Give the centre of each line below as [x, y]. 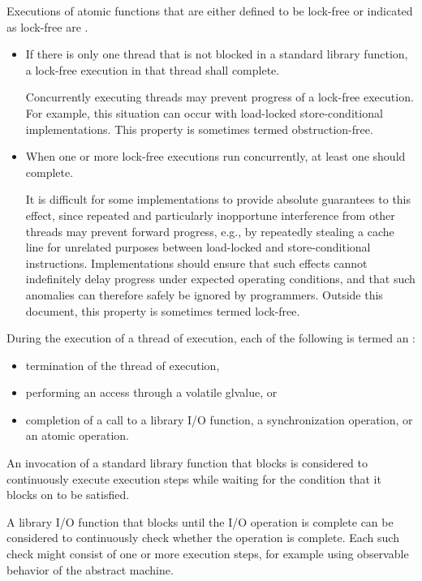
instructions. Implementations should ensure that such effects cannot [196, 263]
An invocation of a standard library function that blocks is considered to [187, 463]
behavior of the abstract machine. [90, 569]
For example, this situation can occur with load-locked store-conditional [204, 112]
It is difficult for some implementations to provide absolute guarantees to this [218, 199]
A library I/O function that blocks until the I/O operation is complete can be [200, 521]
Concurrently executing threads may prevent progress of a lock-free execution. [220, 97]
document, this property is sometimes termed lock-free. [163, 310]
